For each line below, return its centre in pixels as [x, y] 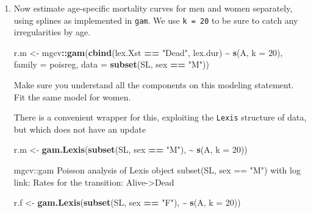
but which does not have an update [80, 129]
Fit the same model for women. [72, 96]
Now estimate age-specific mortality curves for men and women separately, [153, 8]
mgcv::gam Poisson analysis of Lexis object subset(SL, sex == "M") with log [157, 170]
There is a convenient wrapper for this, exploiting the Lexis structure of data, [160, 117]
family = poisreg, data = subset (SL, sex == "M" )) [111, 64]
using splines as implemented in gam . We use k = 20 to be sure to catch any [156, 20]
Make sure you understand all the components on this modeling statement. [154, 85]
